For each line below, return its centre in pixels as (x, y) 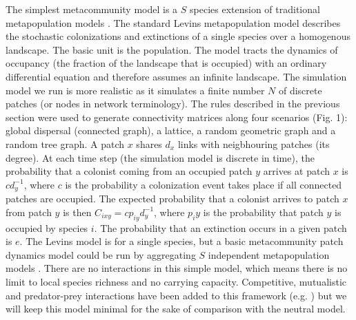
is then (77, 212)
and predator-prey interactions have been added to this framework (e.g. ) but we (176, 295)
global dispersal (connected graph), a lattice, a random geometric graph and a (171, 130)
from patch (29, 212)
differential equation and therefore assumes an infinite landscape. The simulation (176, 76)
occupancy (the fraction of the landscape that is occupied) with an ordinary (166, 63)
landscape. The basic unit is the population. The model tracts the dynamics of (172, 49)
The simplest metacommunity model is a (92, 9)
